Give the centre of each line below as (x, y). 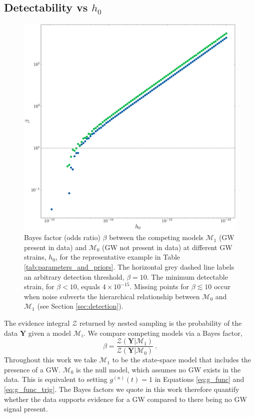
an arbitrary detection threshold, (74, 276)
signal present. (26, 409)
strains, (35, 257)
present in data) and (55, 247)
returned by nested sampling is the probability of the (160, 323)
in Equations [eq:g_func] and (199, 379)
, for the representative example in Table (118, 257)
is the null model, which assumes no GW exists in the (158, 369)
